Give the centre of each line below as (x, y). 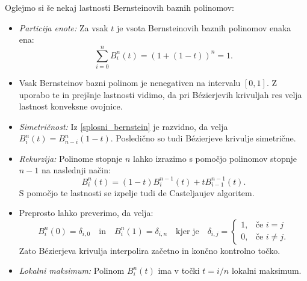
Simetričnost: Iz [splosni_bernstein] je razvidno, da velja (123, 126)
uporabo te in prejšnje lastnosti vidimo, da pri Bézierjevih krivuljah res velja (160, 94)
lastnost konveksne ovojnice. (71, 106)
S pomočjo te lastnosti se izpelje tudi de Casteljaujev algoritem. (137, 192)
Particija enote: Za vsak (64, 27)
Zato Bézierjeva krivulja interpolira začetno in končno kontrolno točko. (150, 250)
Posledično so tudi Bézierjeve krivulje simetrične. (206, 138)
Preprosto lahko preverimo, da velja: (86, 213)
